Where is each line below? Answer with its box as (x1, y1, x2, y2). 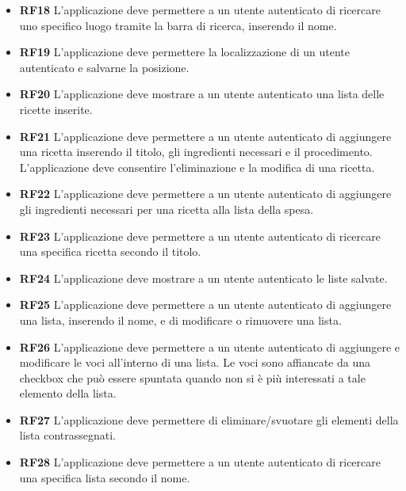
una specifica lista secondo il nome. (19, 469, 190, 485)
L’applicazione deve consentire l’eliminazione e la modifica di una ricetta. (19, 158, 375, 175)
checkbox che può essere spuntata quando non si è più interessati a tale (19, 369, 366, 386)
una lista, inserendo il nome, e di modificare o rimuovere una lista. (19, 311, 342, 328)
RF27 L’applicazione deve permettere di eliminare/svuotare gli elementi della (19, 411, 399, 428)
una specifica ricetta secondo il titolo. (19, 243, 201, 260)
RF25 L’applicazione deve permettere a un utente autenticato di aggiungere (19, 296, 392, 313)
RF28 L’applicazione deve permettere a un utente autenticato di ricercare (19, 454, 381, 470)
